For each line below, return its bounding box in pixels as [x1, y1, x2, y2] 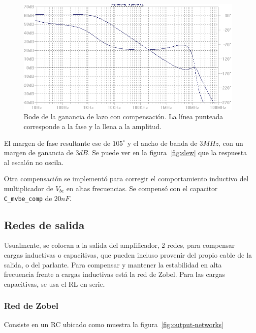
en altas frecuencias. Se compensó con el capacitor [66, 183, 218, 193]
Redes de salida [4, 217, 85, 232]
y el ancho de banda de [128, 137, 197, 148]
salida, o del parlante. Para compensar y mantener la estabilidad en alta [4, 259, 222, 269]
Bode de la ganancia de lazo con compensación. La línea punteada [24, 111, 223, 122]
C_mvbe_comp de [4, 193, 52, 203]
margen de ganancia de [4, 147, 73, 158]
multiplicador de [4, 183, 54, 193]
